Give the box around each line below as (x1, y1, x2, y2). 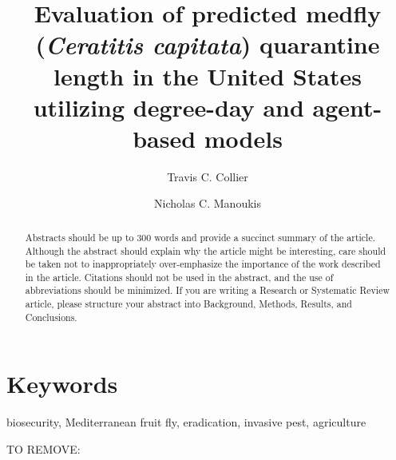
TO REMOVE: (6, 440, 81, 457)
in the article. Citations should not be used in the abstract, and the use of (25, 270, 334, 284)
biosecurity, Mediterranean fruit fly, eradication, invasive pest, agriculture (6, 414, 366, 430)
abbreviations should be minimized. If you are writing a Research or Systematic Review (25, 284, 390, 297)
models (204, 121, 283, 154)
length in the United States (53, 59, 362, 92)
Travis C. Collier (167, 168, 248, 184)
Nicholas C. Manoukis (154, 195, 261, 212)
